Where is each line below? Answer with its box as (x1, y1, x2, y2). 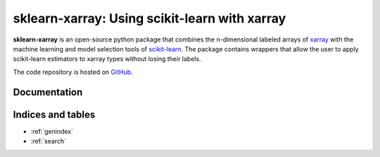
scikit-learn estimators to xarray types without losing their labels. (13, 55, 201, 63)
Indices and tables (13, 108, 96, 120)
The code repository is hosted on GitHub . (13, 68, 133, 76)
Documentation (13, 86, 83, 98)
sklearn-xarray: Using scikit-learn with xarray (13, 11, 286, 26)
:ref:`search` (30, 137, 67, 146)
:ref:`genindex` (30, 127, 74, 135)
